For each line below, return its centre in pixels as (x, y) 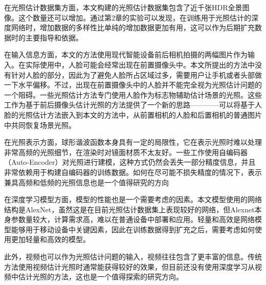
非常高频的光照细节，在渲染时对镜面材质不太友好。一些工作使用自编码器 (126, 152)
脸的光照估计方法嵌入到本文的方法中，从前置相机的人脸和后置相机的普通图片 (133, 114)
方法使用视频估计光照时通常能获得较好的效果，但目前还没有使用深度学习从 (129, 266)
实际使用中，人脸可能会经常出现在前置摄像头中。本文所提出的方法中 (140, 64)
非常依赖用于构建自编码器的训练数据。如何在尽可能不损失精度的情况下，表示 (133, 172)
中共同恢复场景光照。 (40, 125)
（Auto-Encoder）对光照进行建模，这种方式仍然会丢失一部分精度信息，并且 (130, 162)
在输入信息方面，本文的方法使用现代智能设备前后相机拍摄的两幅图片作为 (126, 54)
